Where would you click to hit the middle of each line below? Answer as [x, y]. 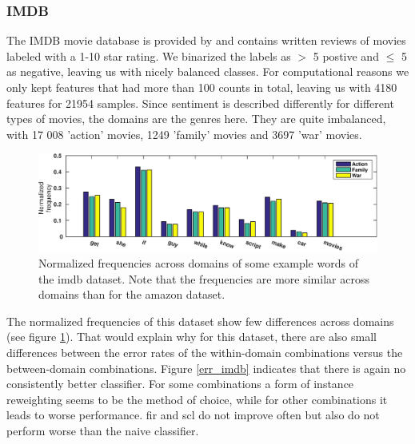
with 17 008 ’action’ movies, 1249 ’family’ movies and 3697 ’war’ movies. [184, 134]
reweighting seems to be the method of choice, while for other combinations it [197, 399]
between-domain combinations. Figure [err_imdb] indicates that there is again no [206, 368]
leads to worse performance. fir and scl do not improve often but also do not [193, 415]
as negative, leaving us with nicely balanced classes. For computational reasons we [208, 71]
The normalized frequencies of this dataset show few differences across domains [200, 321]
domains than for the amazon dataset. [132, 294]
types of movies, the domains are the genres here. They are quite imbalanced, [196, 119]
